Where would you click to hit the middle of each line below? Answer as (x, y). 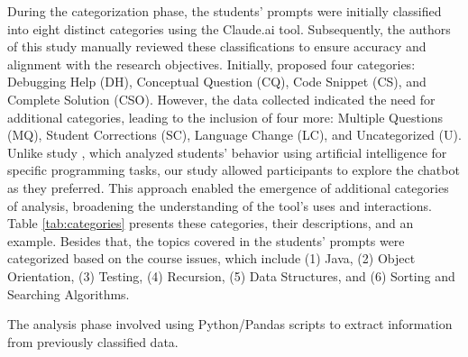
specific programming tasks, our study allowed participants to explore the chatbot (234, 170)
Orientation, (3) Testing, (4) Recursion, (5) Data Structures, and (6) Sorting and (231, 275)
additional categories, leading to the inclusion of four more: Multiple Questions (225, 117)
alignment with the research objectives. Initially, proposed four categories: (211, 64)
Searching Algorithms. (69, 293)
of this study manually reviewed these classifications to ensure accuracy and (217, 46)
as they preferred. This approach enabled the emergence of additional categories (228, 187)
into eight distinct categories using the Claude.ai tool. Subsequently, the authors (229, 28)
